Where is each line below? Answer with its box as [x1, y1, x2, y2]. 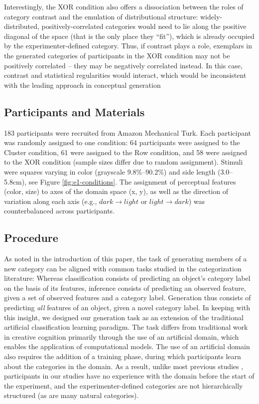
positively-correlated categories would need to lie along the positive [41, 21, 247, 31]
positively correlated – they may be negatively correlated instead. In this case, [4, 60, 243, 70]
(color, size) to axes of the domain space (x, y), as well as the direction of [4, 186, 228, 197]
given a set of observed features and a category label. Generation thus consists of [4, 292, 251, 303]
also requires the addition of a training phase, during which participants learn [4, 351, 241, 362]
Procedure [4, 230, 58, 245]
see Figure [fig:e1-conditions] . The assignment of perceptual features [28, 176, 236, 187]
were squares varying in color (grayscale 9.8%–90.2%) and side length [4, 166, 216, 177]
